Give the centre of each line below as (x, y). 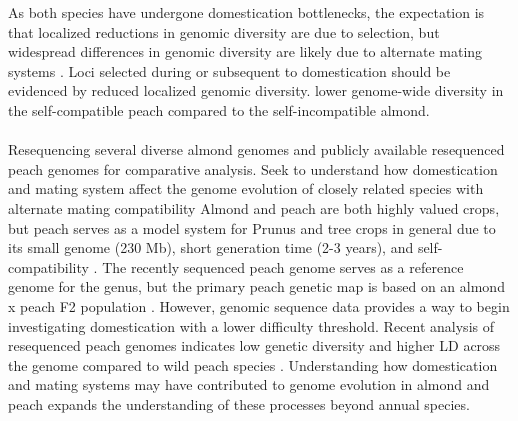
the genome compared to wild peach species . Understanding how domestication (253, 364)
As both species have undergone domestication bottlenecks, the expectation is (246, 12)
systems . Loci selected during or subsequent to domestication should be (229, 70)
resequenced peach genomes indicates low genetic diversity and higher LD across (254, 345)
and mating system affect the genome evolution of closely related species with (246, 188)
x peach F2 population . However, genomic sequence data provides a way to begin (259, 305)
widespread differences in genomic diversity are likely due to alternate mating (245, 51)
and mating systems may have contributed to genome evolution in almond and (249, 384)
